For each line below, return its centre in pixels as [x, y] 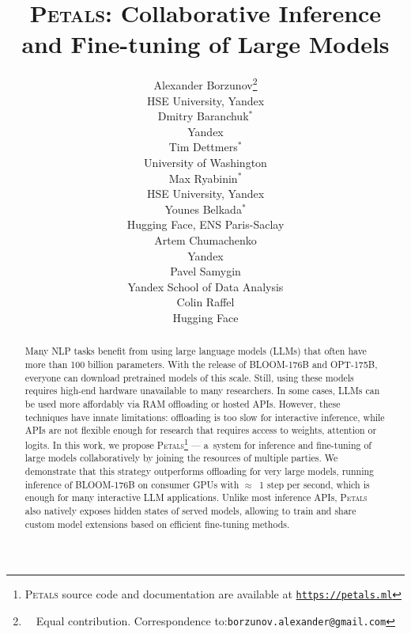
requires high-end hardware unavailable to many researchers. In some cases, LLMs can [202, 391]
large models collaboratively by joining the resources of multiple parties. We [181, 458]
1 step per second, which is [315, 484]
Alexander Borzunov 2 [205, 84]
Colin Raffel [205, 302]
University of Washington [205, 162]
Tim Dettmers [203, 147]
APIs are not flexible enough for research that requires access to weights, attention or [201, 430]
